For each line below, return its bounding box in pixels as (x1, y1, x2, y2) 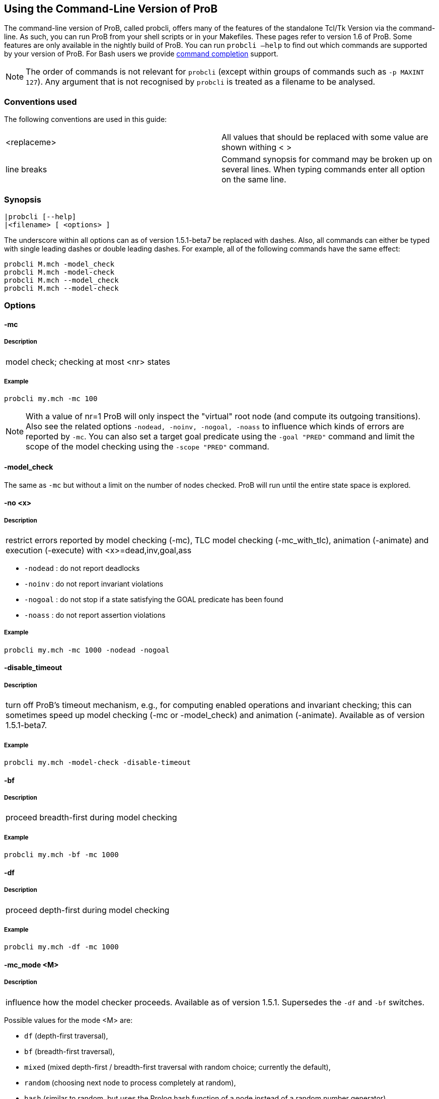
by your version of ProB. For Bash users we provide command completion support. (4, 49, 278, 58)
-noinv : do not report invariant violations (24, 579, 164, 589)
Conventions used (4, 96, 77, 107)
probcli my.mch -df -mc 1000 (4, 943, 119, 951)
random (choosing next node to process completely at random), (24, 1078, 236, 1087)
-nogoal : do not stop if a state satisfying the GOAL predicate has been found (24, 595, 283, 604)
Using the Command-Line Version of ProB (4, 3, 218, 15)
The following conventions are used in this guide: (4, 115, 167, 124)
